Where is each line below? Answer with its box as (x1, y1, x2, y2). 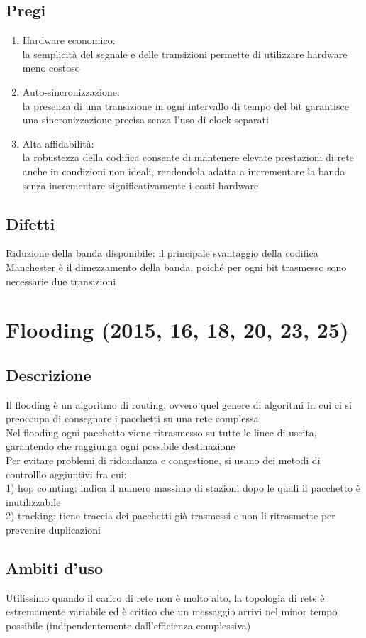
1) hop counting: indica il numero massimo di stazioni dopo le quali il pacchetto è (6, 480, 360, 495)
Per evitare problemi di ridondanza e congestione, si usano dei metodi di (6, 453, 321, 468)
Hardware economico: (22, 33, 116, 48)
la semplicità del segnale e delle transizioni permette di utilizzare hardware (22, 46, 348, 61)
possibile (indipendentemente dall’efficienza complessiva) (6, 618, 251, 633)
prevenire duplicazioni (6, 522, 101, 537)
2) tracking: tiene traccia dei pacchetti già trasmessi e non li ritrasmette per (6, 508, 335, 523)
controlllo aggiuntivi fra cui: (6, 466, 127, 481)
